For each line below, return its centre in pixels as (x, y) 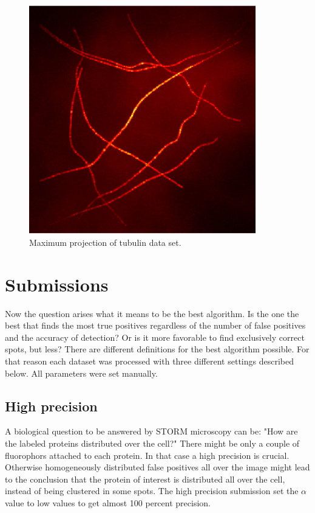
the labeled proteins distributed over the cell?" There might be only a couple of (152, 443)
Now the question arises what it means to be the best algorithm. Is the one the (152, 313)
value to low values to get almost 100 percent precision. (108, 502)
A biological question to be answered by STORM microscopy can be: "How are (151, 431)
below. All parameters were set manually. (81, 373)
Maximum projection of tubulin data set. (105, 242)
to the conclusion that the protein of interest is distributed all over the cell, (145, 479)
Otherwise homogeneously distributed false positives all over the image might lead (157, 467)
